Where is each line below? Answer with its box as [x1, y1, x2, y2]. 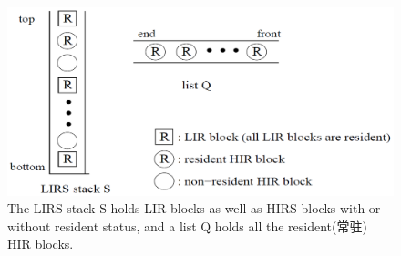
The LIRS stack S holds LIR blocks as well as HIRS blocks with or [7, 199, 381, 218]
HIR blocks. [7, 234, 74, 253]
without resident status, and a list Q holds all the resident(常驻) [7, 216, 367, 235]
